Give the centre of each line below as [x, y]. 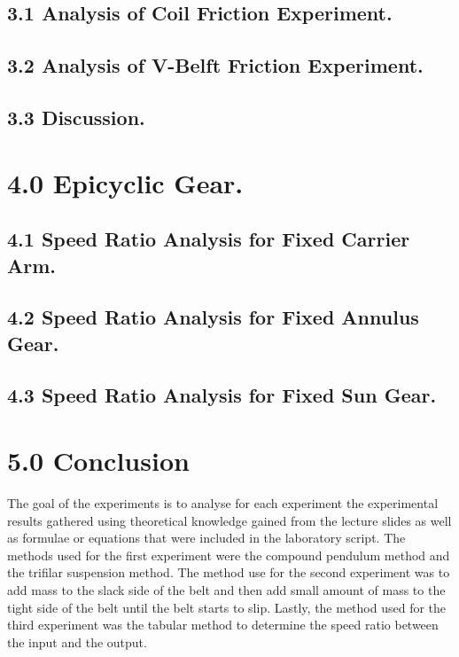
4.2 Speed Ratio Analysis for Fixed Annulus [213, 317]
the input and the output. [77, 641]
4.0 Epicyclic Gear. [125, 182]
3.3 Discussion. [76, 117]
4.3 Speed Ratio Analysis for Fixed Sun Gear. [222, 395]
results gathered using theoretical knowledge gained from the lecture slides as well [229, 520]
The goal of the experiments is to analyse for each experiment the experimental [223, 502]
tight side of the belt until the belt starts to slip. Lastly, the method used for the [227, 607]
